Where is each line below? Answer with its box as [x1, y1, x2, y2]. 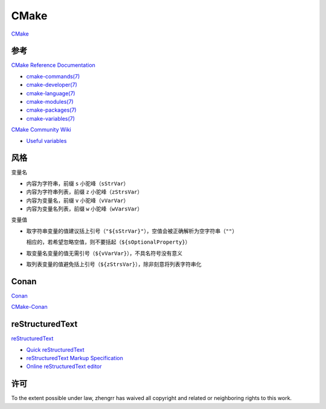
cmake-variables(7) [26, 115, 75, 122]
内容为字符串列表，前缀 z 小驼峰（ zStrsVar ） [26, 188, 143, 195]
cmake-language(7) [26, 89, 75, 97]
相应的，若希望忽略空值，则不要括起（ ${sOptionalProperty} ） [26, 238, 191, 246]
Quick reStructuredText [26, 346, 85, 353]
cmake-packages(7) [26, 106, 77, 114]
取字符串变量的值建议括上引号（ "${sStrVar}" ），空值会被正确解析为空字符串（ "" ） [26, 227, 238, 235]
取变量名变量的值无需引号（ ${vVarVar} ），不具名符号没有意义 [26, 249, 183, 256]
